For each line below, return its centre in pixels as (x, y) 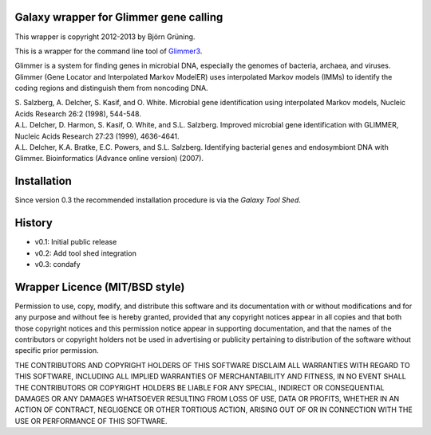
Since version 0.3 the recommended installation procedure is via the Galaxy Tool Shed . (158, 200)
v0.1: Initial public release (76, 242)
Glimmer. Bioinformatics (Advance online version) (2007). (109, 159)
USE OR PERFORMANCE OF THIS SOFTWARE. (91, 421)
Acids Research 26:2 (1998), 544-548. (78, 114)
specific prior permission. (57, 351)
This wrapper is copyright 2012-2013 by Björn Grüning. (105, 37)
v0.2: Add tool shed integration (86, 253)
